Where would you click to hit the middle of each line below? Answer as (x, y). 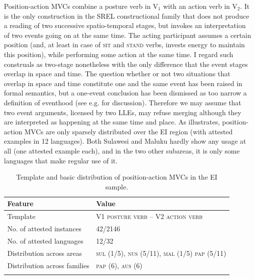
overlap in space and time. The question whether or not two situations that (117, 74)
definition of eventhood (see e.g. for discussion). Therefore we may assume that (123, 102)
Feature (21, 203)
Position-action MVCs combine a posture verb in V (81, 6)
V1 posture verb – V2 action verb (150, 216)
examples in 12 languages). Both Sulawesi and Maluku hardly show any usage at (125, 141)
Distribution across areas (45, 253)
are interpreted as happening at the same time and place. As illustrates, (112, 122)
